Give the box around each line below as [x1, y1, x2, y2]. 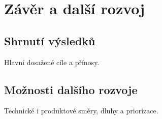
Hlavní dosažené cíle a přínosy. [4, 56, 100, 67]
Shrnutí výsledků [4, 33, 95, 48]
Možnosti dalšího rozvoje [4, 81, 138, 97]
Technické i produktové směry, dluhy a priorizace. [4, 105, 158, 116]
